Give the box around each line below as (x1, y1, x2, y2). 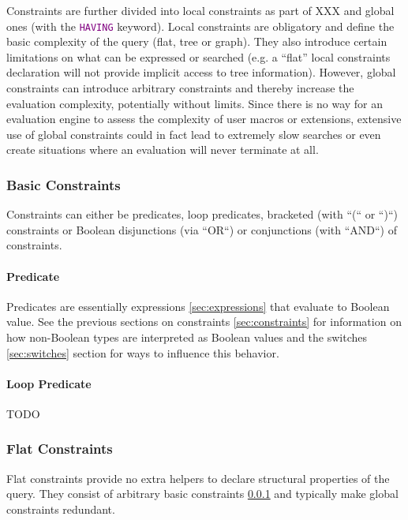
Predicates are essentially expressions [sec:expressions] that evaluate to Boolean (6, 297, 390, 314)
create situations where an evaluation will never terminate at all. (6, 141, 319, 158)
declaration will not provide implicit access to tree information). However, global (6, 64, 396, 80)
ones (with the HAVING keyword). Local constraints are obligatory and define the (6, 17, 395, 34)
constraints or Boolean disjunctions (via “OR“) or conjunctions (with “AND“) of (6, 221, 397, 238)
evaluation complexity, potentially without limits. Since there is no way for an (6, 95, 384, 111)
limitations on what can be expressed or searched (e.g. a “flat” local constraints (6, 48, 391, 65)
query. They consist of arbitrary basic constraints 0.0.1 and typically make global (6, 485, 399, 502)
